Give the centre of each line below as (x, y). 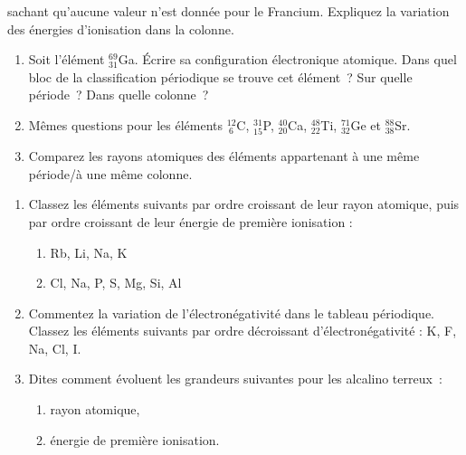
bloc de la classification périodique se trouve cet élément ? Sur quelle (220, 76)
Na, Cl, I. (55, 348)
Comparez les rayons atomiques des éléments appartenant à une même (224, 156)
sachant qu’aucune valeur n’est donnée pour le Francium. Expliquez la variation (228, 11)
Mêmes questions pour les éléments (126, 124)
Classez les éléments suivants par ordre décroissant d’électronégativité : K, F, (243, 331)
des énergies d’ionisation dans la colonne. (121, 28)
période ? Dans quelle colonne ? (119, 95)
